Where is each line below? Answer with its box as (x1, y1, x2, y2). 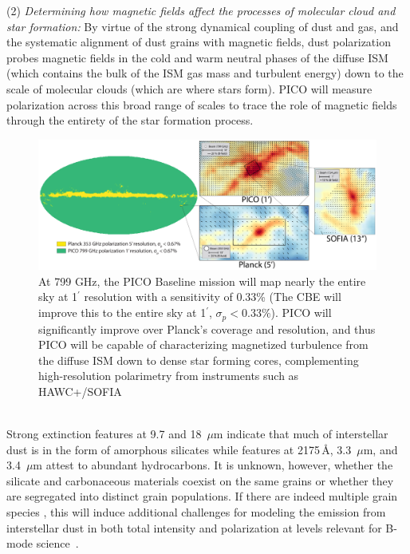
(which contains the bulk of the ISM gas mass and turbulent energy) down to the (6, 65, 404, 81)
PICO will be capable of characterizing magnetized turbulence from (38, 336, 369, 353)
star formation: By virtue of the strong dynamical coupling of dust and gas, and (6, 18, 399, 34)
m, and (363, 441, 398, 457)
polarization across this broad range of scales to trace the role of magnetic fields (6, 96, 397, 113)
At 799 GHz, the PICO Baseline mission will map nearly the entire (38, 272, 366, 289)
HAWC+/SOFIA (38, 382, 122, 399)
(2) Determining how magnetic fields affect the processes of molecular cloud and (6, 2, 396, 18)
